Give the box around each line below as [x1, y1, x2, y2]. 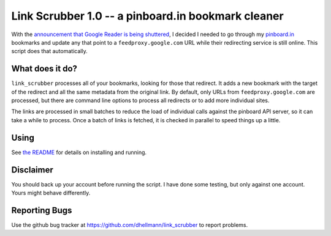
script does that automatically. [11, 48, 88, 55]
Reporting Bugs [11, 205, 72, 215]
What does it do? [11, 64, 78, 74]
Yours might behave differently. [11, 190, 91, 196]
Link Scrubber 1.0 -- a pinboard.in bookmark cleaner [11, 9, 284, 23]
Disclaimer [11, 164, 53, 175]
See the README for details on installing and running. [11, 149, 147, 156]
